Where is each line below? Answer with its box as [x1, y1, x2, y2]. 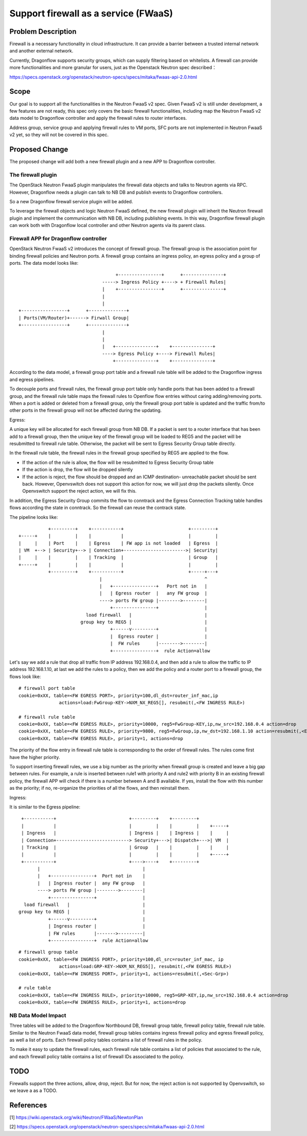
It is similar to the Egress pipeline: [9, 804, 80, 810]
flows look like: [9, 674, 41, 680]
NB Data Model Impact [9, 1012, 67, 1019]
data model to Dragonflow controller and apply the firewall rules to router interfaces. [9, 115, 187, 121]
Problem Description [9, 27, 77, 36]
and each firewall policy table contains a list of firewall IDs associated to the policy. [9, 1053, 184, 1060]
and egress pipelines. [9, 376, 55, 383]
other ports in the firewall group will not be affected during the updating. [9, 407, 162, 413]
